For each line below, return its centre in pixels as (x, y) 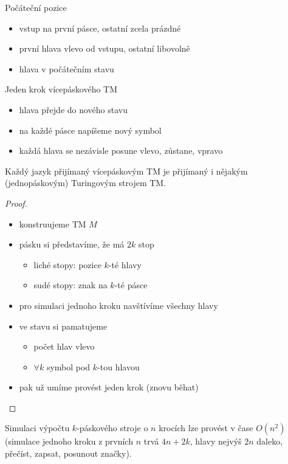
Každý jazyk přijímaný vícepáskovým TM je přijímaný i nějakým (126, 171)
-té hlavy (125, 264)
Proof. (16, 203)
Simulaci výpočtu (37, 428)
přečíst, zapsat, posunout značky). (68, 453)
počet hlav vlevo (64, 346)
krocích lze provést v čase (206, 428)
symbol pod (68, 366)
